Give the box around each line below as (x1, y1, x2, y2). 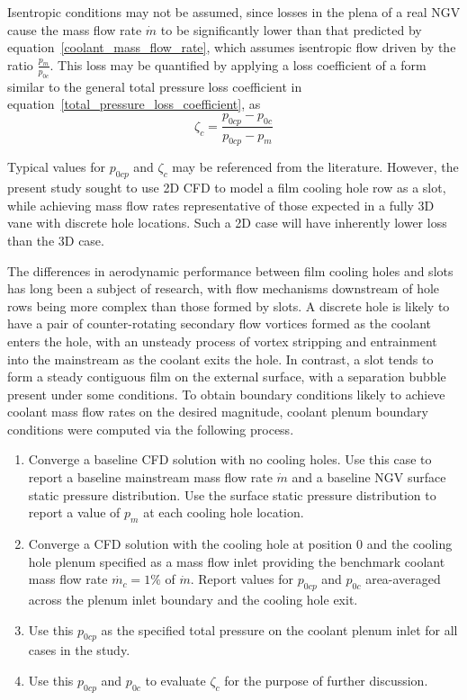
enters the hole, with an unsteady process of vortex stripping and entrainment (7, 331, 437, 350)
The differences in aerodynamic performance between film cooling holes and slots (7, 261, 454, 280)
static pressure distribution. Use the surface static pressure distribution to (28, 485, 436, 504)
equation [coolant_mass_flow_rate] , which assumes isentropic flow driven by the (7, 38, 456, 57)
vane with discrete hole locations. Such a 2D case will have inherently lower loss (7, 213, 447, 232)
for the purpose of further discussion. (224, 671, 428, 690)
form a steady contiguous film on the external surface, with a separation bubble (7, 367, 446, 386)
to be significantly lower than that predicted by (160, 20, 422, 39)
